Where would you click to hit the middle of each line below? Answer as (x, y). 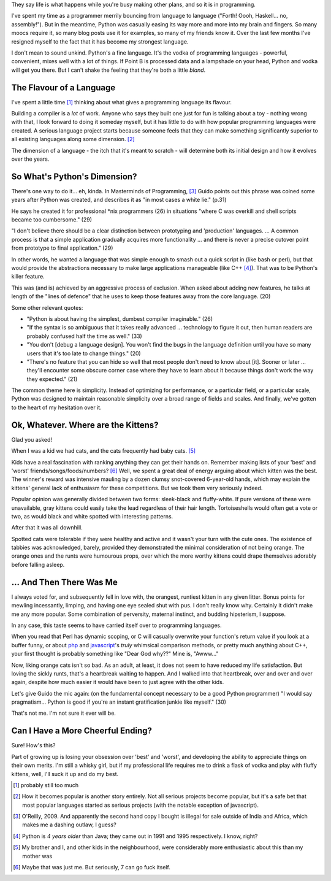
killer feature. (28, 277)
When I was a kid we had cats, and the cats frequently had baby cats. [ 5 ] (104, 451)
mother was (37, 856)
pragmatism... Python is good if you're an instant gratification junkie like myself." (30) (119, 702)
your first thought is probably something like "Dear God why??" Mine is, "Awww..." (115, 654)
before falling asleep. (38, 564)
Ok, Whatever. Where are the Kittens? (85, 425)
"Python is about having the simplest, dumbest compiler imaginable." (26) (120, 318)
